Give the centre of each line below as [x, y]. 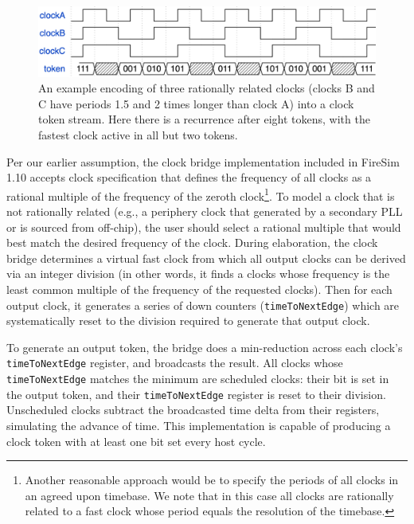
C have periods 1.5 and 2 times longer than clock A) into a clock [196, 103]
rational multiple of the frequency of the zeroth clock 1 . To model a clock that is [201, 194]
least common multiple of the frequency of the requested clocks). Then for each [199, 289]
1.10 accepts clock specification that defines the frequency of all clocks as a [189, 177]
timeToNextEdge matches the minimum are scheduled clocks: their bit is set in [198, 379]
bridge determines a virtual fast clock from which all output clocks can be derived [206, 258]
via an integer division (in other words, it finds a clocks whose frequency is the [198, 274]
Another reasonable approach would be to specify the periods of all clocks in [212, 480]
